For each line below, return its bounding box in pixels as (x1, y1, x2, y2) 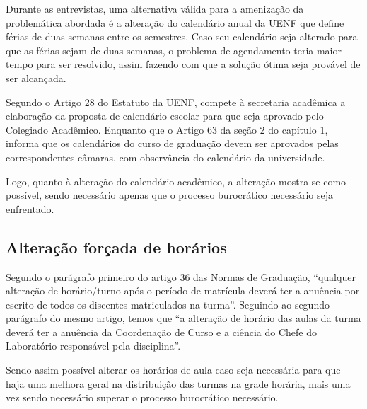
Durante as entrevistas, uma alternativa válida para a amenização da (6, 1, 304, 16)
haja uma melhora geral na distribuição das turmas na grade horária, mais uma (6, 376, 351, 391)
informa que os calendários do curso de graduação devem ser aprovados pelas (6, 136, 339, 151)
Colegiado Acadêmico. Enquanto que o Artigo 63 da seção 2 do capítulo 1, (6, 122, 328, 137)
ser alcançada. (6, 70, 66, 85)
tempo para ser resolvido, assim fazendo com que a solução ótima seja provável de (6, 57, 361, 71)
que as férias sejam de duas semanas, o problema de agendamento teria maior (6, 42, 342, 57)
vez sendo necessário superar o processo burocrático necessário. (6, 390, 279, 405)
